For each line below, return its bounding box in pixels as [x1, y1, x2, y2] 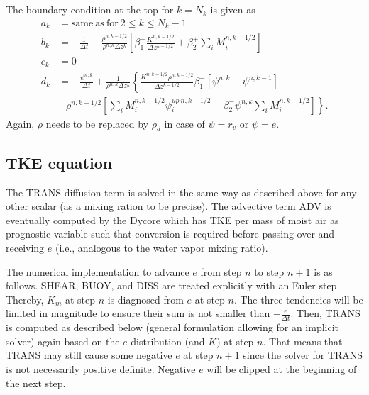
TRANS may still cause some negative [6, 347, 172, 362]
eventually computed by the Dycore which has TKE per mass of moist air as [6, 212, 339, 227]
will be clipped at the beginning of [206, 362, 357, 377]
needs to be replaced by [45, 116, 149, 130]
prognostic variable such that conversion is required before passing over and [6, 226, 335, 241]
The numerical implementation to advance [6, 264, 189, 279]
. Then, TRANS [290, 306, 360, 321]
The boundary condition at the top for [6, 2, 174, 16]
